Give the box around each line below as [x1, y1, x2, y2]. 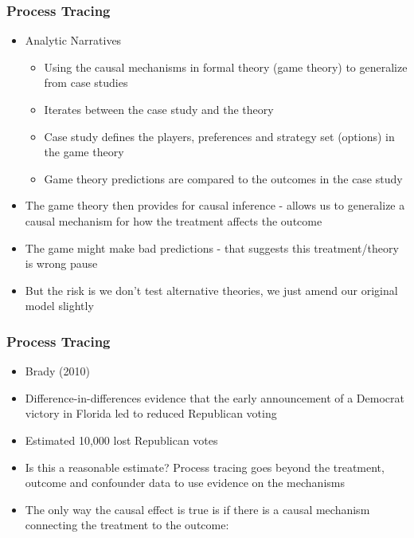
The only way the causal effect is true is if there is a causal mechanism [25, 501, 370, 517]
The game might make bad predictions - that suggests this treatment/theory [25, 239, 399, 256]
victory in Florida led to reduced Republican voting [25, 405, 277, 422]
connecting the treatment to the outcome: [25, 516, 229, 533]
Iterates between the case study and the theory [44, 101, 274, 117]
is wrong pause [25, 255, 98, 272]
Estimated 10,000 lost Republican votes [25, 431, 218, 448]
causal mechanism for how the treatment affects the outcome [25, 212, 322, 229]
